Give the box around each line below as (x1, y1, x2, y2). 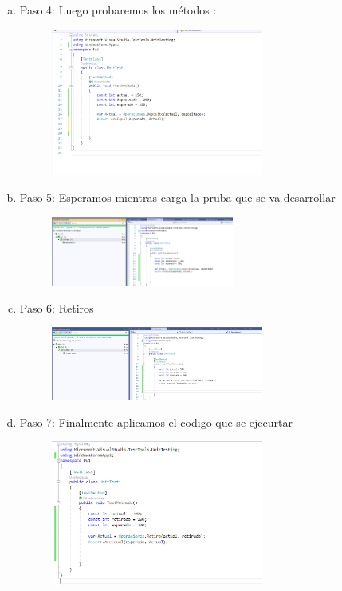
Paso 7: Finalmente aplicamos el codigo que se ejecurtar (19, 413, 293, 430)
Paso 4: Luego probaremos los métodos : (19, 2, 217, 18)
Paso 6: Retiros (19, 299, 94, 316)
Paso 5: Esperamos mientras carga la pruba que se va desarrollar (19, 189, 336, 206)
